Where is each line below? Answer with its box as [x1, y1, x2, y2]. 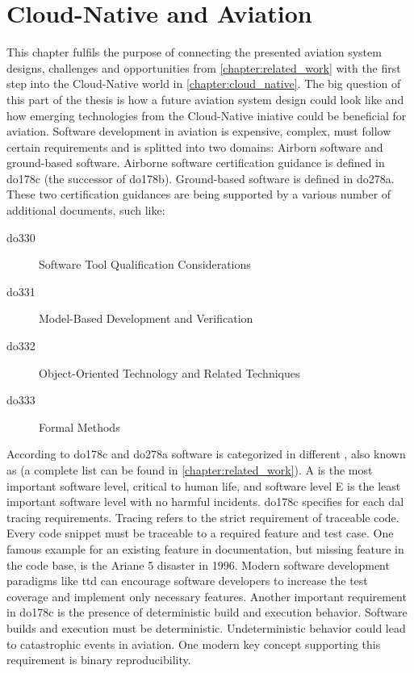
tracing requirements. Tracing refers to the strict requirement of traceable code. [6, 508, 399, 525]
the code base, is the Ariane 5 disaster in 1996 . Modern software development [6, 556, 390, 573]
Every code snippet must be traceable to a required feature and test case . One [6, 525, 394, 541]
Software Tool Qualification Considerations [39, 256, 251, 273]
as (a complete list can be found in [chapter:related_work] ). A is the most [6, 462, 373, 478]
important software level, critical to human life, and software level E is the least [6, 477, 401, 494]
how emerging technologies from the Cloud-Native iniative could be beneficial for [6, 107, 407, 123]
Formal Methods [39, 418, 120, 435]
